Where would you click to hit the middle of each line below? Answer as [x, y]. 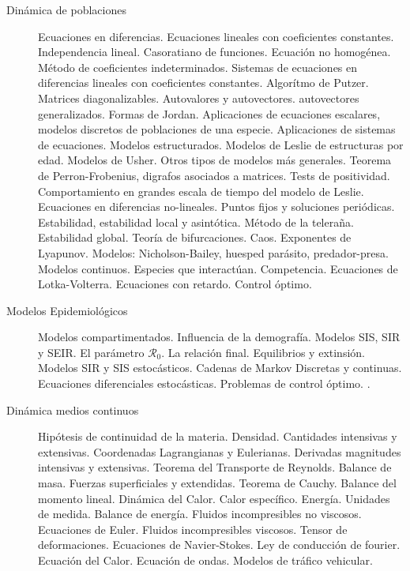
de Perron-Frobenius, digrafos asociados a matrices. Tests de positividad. [214, 175]
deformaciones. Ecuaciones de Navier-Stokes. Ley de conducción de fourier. [219, 545]
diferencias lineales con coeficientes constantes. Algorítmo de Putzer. [203, 83]
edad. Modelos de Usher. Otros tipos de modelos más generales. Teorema [215, 160]
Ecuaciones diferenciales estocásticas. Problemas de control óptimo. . [204, 383]
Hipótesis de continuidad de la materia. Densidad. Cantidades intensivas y [218, 436]
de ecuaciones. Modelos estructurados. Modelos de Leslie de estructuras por [221, 144]
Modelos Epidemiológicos [67, 310]
